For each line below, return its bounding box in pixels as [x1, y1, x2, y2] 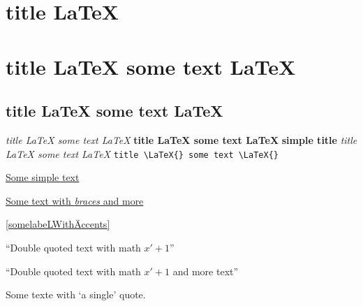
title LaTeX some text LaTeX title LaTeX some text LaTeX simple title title [6, 132, 357, 147]
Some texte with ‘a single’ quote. [6, 287, 146, 302]
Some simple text [6, 170, 80, 184]
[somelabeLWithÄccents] [6, 217, 110, 231]
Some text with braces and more [6, 193, 144, 207]
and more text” [172, 263, 239, 278]
